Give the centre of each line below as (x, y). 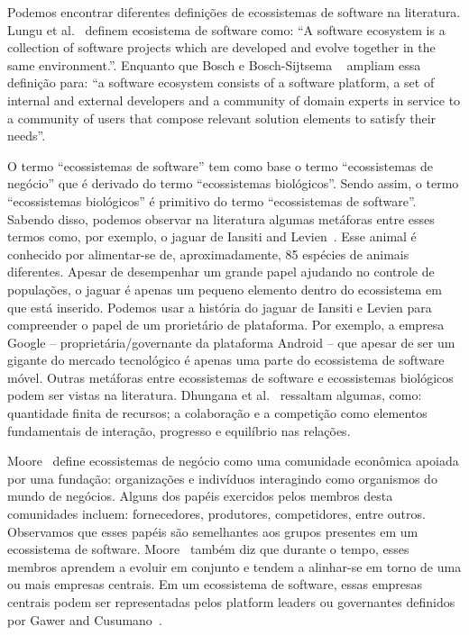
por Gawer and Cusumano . (85, 619)
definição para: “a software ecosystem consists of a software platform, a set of (221, 82)
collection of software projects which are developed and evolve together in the (221, 47)
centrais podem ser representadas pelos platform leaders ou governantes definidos (231, 602)
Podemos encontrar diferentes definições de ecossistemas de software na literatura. (234, 12)
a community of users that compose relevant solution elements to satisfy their (222, 118)
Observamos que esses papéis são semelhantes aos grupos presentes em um (213, 531)
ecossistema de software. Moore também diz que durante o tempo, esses (208, 549)
